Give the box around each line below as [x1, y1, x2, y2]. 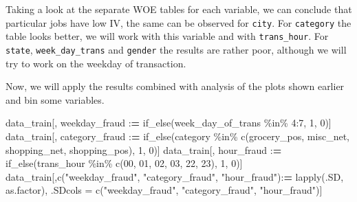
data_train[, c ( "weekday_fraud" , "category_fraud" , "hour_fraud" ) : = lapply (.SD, [6, 169, 344, 183]
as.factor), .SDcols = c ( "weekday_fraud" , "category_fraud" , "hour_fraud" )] [6, 183, 323, 197]
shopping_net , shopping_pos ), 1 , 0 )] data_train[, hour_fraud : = [6, 142, 282, 157]
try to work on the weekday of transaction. [6, 56, 186, 70]
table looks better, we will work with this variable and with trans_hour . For [6, 29, 329, 43]
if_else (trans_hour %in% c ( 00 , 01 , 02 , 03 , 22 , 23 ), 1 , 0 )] [6, 156, 243, 170]
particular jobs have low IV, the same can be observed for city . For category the [6, 15, 351, 30]
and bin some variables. [6, 92, 105, 106]
